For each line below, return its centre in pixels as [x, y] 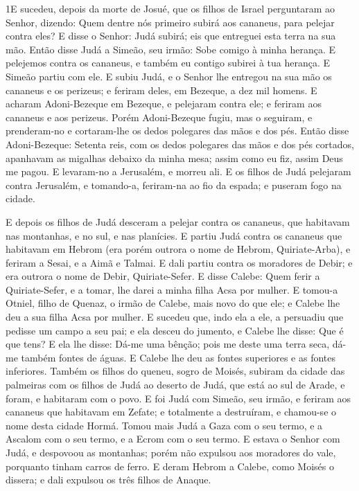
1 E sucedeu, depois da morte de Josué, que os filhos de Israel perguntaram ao [170, 8]
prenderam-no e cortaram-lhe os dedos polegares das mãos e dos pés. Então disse [177, 131]
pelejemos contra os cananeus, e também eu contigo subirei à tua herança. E [168, 63]
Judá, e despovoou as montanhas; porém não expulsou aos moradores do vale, [171, 452]
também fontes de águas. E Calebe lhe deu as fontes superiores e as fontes [178, 357]
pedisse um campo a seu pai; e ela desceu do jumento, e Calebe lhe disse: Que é [175, 330]
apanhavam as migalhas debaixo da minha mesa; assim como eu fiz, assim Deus [174, 158]
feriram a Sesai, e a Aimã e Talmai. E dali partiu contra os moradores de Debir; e [179, 262]
